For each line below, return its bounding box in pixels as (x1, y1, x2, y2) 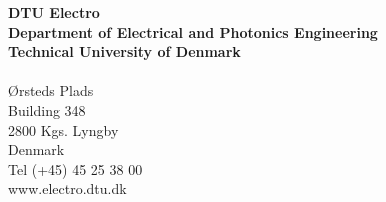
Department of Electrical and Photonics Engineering (8, 21, 378, 42)
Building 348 (8, 99, 86, 120)
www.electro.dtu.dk (8, 178, 127, 199)
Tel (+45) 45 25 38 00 (8, 158, 143, 179)
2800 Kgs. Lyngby (8, 119, 119, 140)
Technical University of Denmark (8, 41, 241, 62)
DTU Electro (8, 2, 100, 22)
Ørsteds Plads (8, 80, 94, 101)
